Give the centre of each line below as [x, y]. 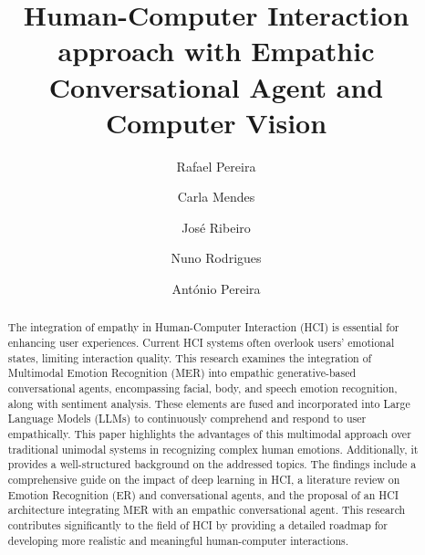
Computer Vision [216, 122]
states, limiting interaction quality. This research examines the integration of [190, 357]
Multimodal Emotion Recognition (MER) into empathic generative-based [182, 373]
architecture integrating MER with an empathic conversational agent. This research [207, 510]
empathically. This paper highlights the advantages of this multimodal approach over [209, 434]
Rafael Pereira [216, 166]
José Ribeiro [216, 227]
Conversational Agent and [216, 86]
